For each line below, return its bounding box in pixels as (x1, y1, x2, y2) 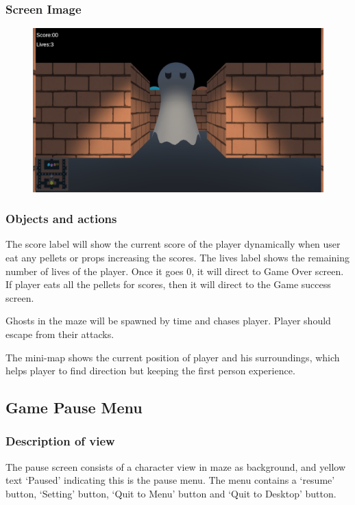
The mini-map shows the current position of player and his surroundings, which (5, 350, 340, 364)
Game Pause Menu (5, 397, 143, 418)
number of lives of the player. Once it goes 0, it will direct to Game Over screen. (5, 263, 344, 278)
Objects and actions (5, 210, 117, 227)
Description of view (5, 432, 115, 450)
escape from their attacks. (5, 326, 114, 341)
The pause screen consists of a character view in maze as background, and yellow (5, 459, 345, 474)
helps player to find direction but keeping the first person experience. (5, 363, 295, 378)
